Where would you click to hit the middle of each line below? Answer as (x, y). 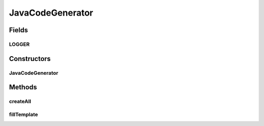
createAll (20, 102)
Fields (19, 30)
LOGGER (19, 44)
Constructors (30, 59)
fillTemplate (24, 114)
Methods (23, 87)
